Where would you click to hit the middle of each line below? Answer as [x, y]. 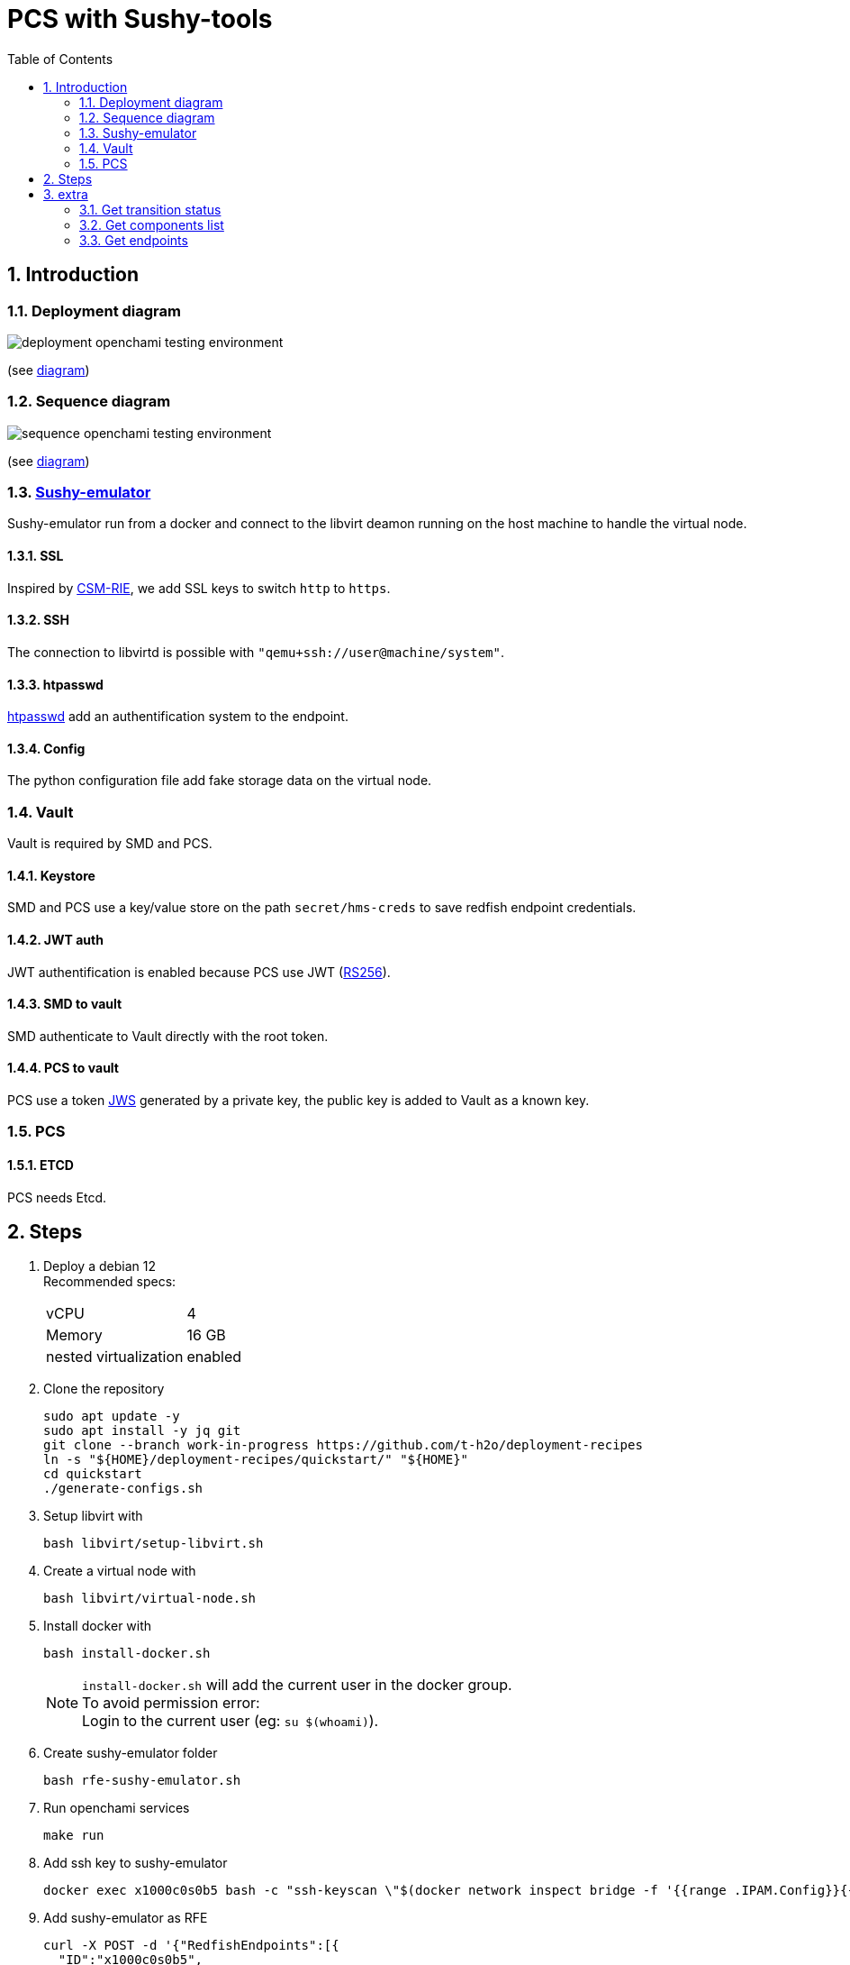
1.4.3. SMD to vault [65, 1004]
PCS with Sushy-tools [140, 19]
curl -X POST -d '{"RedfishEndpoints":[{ [191, 1946]
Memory [74, 1335]
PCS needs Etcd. [57, 1197]
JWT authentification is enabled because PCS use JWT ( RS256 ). [199, 972]
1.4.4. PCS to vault [63, 1068]
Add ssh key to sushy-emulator [136, 1863]
